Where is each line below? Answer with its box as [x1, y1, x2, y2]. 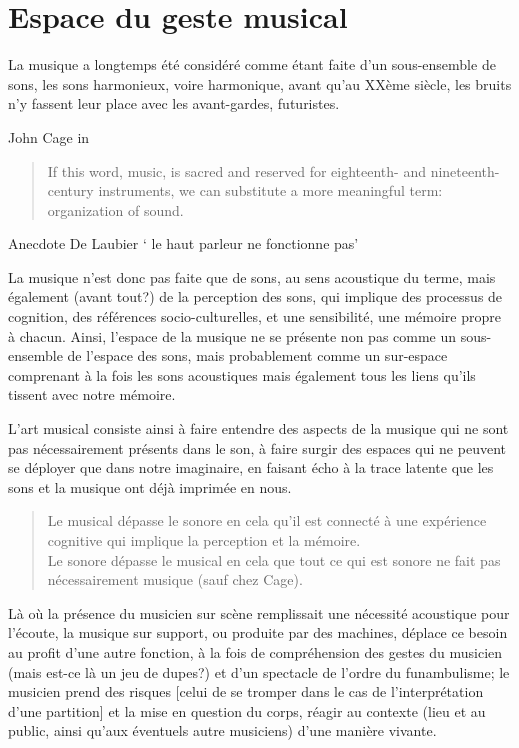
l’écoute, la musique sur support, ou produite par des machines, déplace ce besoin [8, 622, 508, 643]
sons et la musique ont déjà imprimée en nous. [8, 476, 292, 497]
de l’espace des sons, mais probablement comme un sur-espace [67, 345, 448, 366]
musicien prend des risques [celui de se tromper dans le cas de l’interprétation [8, 681, 484, 702]
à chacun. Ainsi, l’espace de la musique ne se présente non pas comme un [8, 325, 457, 346]
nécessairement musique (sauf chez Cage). [47, 569, 303, 590]
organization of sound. [47, 199, 184, 220]
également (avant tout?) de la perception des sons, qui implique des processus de [8, 286, 503, 307]
